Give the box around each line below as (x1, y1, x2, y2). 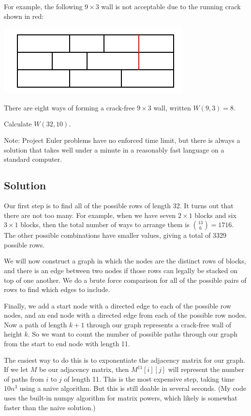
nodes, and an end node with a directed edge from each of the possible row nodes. (4, 310, 247, 320)
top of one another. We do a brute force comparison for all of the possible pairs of (4, 275, 247, 285)
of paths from (4, 373, 44, 384)
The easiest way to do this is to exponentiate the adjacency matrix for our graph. (4, 354, 245, 365)
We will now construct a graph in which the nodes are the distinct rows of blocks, (4, 256, 246, 266)
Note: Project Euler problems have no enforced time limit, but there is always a (4, 135, 240, 145)
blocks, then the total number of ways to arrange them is (20, 219, 190, 230)
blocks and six (194, 210, 236, 220)
